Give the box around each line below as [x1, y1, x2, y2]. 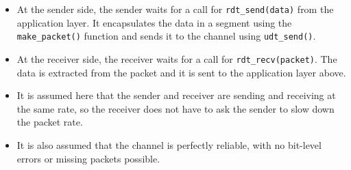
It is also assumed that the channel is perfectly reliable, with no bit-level [16, 137, 322, 152]
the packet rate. [16, 115, 83, 129]
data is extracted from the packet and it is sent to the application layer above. [16, 65, 346, 79]
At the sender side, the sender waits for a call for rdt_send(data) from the [16, 2, 334, 16]
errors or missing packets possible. [16, 151, 160, 165]
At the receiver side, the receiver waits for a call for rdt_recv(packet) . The [16, 51, 337, 66]
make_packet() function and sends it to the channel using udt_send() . [16, 29, 316, 43]
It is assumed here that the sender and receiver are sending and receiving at [16, 88, 336, 102]
